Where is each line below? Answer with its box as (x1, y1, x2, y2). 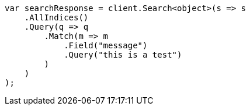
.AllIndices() (24, 13, 89, 22)
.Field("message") (64, 41, 148, 50)
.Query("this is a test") (64, 50, 182, 59)
